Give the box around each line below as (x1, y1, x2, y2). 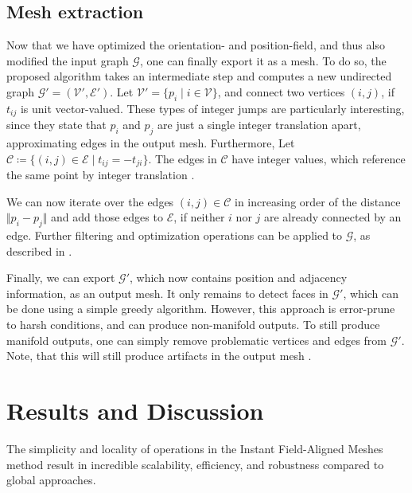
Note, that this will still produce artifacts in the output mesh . (6, 347, 312, 364)
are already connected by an (264, 209, 402, 225)
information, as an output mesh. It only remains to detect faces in (6, 284, 328, 301)
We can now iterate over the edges (6, 193, 174, 209)
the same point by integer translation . (6, 166, 195, 183)
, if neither (173, 209, 225, 225)
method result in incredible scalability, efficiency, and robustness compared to (6, 456, 384, 472)
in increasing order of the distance (235, 193, 401, 209)
